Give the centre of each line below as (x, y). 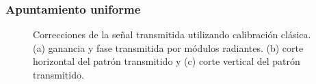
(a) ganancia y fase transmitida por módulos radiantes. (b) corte (168, 47)
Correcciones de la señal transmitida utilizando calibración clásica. (172, 34)
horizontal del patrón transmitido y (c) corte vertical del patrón (167, 61)
